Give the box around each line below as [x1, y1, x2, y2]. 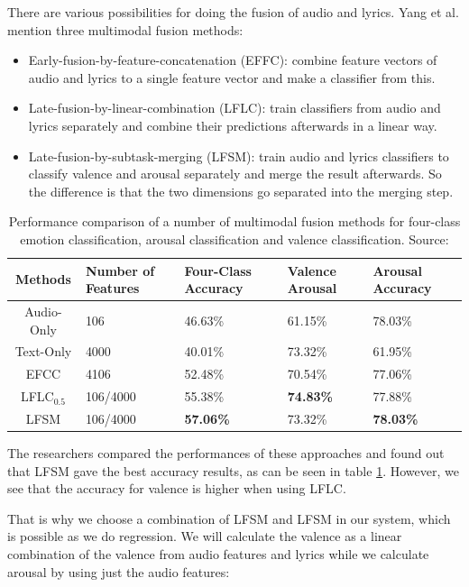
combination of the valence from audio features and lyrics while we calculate [7, 545, 429, 563]
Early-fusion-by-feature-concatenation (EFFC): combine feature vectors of [28, 50, 437, 69]
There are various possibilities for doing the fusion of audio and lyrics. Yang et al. [7, 3, 459, 21]
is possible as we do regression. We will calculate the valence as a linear [7, 527, 402, 546]
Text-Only [14, 342, 72, 361]
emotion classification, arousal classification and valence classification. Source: [20, 229, 449, 248]
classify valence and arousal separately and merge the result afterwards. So [28, 164, 442, 183]
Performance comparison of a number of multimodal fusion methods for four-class [8, 212, 461, 231]
